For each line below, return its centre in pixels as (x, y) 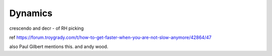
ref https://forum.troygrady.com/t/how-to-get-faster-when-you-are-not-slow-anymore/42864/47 (110, 37)
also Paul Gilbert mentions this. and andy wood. (59, 47)
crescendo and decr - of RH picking (47, 28)
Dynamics (31, 13)
